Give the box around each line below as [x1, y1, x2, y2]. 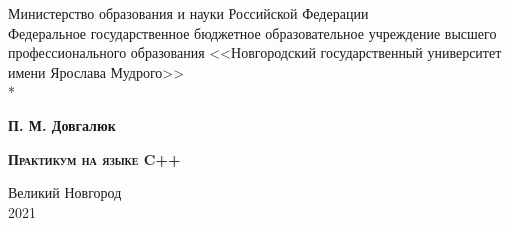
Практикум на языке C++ [8, 148, 181, 169]
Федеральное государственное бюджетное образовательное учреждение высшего [8, 22, 497, 43]
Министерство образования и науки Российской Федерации [8, 3, 369, 23]
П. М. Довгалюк [8, 114, 116, 135]
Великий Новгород [8, 182, 122, 203]
